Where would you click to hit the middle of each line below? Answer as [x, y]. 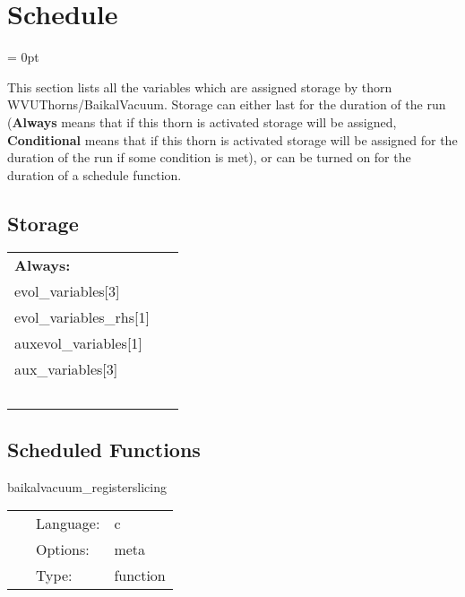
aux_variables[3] [66, 369]
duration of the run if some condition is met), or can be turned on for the [209, 157]
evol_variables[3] [67, 291]
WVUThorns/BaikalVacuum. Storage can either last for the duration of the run [227, 104]
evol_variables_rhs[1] [82, 317]
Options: [63, 549]
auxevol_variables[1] [78, 343]
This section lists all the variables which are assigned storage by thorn [200, 87]
